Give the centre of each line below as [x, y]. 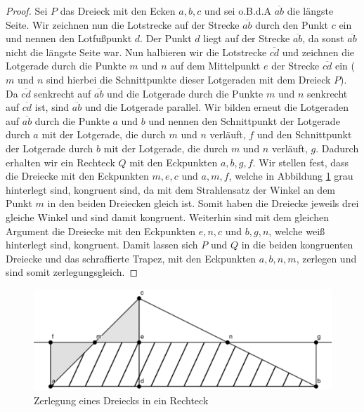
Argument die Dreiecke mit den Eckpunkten [100, 231]
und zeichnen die [318, 52]
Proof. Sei [27, 11]
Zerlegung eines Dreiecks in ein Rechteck [121, 400]
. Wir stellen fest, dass [301, 162]
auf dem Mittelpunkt [215, 66]
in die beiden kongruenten [297, 245]
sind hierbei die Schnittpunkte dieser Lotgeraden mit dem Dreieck [189, 79]
